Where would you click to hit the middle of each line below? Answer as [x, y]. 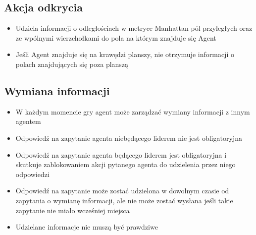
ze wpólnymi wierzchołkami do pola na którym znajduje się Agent [116, 37]
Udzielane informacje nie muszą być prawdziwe [87, 227]
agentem [28, 121]
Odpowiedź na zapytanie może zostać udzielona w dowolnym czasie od [122, 191]
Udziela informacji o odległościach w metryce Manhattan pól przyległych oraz [134, 28]
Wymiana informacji [57, 90]
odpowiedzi [32, 174]
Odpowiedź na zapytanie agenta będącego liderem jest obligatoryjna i [121, 154]
